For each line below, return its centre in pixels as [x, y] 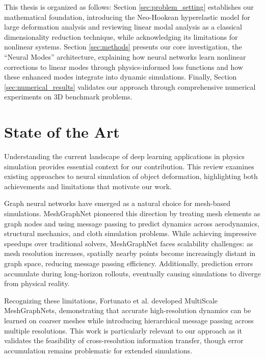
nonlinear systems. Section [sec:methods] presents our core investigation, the [123, 47]
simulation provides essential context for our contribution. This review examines [129, 166]
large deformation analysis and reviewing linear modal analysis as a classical [123, 27]
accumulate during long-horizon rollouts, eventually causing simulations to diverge [132, 273]
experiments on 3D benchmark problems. [68, 97]
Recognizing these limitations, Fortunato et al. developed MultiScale [111, 300]
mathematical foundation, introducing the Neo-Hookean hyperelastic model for [127, 17]
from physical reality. [37, 283]
